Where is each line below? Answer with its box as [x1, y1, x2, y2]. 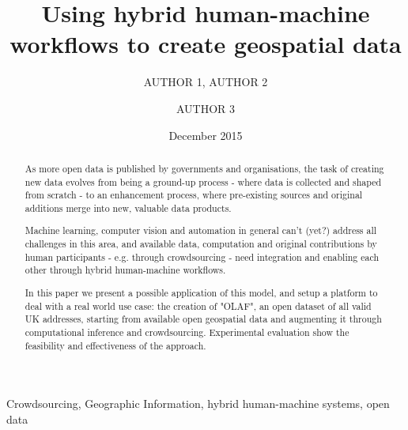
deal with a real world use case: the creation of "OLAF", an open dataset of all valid [25, 299, 372, 312]
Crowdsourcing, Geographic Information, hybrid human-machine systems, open [6, 395, 390, 412]
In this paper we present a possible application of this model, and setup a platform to [25, 285, 378, 299]
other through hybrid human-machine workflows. [25, 263, 226, 277]
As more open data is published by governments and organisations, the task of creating [25, 161, 384, 175]
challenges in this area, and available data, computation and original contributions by [25, 237, 377, 251]
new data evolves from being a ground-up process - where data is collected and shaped [25, 175, 382, 188]
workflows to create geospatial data [9, 28, 402, 60]
